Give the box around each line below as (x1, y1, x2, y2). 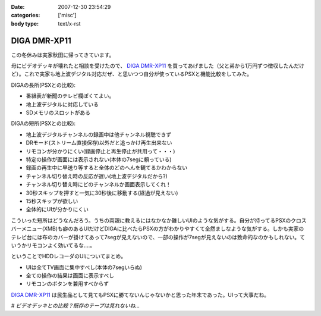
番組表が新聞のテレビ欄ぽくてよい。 (26, 92, 115, 99)
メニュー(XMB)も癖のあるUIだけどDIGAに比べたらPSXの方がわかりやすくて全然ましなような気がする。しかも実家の (21, 225, 304, 232)
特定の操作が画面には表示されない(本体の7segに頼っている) (26, 155, 172, 163)
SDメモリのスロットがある (26, 109, 91, 116)
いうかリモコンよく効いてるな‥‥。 (11, 242, 95, 249)
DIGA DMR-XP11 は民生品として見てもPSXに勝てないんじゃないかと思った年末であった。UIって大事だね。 (11, 291, 270, 298)
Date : (11, 4, 25, 10)
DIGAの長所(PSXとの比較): (11, 81, 76, 89)
